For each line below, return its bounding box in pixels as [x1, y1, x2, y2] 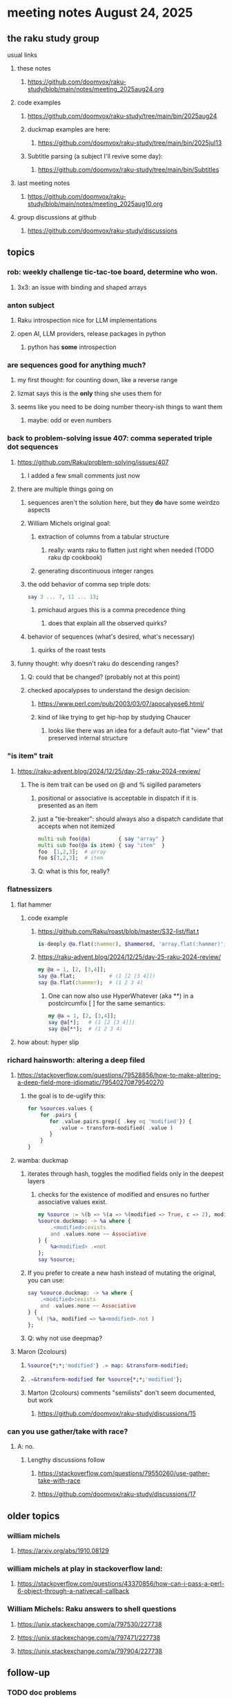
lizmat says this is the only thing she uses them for [17, 389, 162, 397]
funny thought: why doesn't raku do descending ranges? [17, 659, 180, 668]
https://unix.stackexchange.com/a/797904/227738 [17, 1647, 163, 1655]
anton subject [7, 300, 55, 310]
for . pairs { [40, 1111, 78, 1118]
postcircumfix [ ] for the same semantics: [48, 999, 166, 1008]
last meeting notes [17, 179, 70, 187]
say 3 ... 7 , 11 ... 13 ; [27, 593, 99, 600]
